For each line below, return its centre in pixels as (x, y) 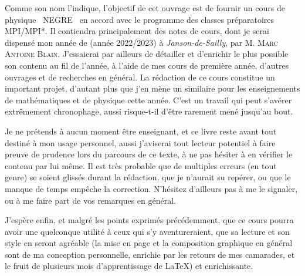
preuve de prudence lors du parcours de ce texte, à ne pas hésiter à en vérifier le (149, 154)
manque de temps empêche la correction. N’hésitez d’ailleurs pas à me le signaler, (151, 188)
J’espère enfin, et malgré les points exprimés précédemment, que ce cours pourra (149, 220)
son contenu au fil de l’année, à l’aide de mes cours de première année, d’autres (147, 65)
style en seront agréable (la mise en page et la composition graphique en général (149, 243)
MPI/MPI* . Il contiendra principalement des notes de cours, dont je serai (137, 31)
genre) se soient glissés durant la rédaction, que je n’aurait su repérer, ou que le (148, 177)
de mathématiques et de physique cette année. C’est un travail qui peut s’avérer (148, 100)
